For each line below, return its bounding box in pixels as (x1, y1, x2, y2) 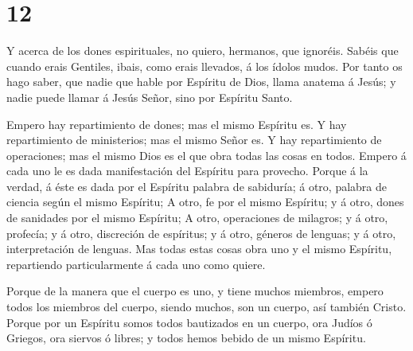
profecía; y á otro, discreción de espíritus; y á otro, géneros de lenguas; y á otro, (6, 224, 396, 241)
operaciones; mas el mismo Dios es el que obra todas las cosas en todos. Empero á (6, 146, 407, 163)
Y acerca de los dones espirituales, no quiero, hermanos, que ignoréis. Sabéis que (6, 42, 399, 59)
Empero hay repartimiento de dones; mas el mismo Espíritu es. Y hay (6, 115, 347, 132)
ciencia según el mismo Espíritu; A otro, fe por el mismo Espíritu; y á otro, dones (6, 193, 404, 210)
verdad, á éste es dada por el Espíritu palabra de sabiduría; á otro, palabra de (6, 177, 387, 194)
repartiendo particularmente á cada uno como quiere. (6, 255, 266, 272)
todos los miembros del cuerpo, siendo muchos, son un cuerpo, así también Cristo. (6, 298, 407, 315)
